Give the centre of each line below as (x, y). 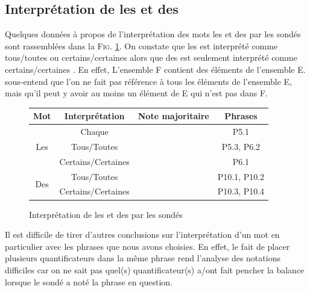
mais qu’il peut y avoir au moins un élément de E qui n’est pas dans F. (136, 93)
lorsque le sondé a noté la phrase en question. (89, 281)
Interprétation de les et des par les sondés (106, 214)
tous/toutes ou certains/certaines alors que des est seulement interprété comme (151, 57)
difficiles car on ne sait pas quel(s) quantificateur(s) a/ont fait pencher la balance (155, 269)
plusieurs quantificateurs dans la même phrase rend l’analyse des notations (143, 258)
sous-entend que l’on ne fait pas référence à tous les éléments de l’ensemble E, (148, 81)
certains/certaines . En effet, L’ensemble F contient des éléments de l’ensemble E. (155, 69)
